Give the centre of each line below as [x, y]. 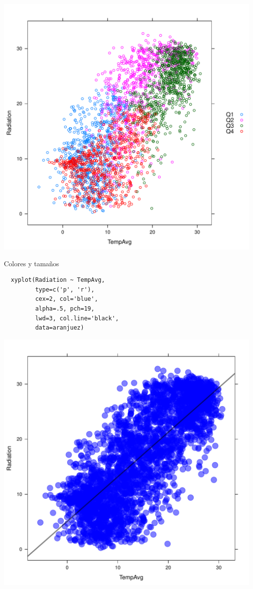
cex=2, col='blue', [67, 299]
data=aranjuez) [60, 328]
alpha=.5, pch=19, [65, 308]
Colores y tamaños [32, 263]
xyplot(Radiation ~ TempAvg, [58, 280]
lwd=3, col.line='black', [77, 318]
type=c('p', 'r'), [65, 289]
